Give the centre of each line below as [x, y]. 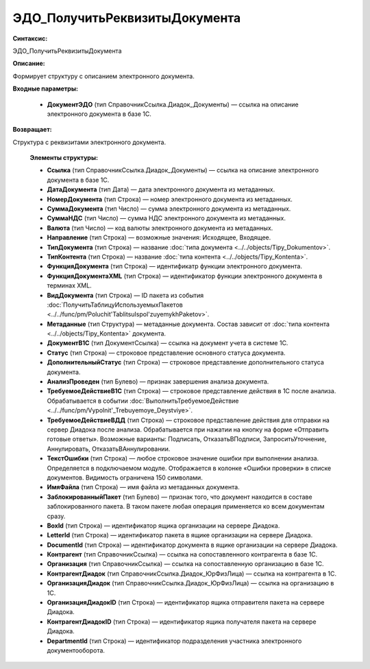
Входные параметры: [46, 89]
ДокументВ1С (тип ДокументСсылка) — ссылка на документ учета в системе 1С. [168, 343]
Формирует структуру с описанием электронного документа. [103, 76]
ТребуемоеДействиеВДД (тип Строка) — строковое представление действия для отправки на [188, 420]
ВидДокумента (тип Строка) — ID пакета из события [125, 295]
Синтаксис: [30, 38]
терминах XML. [69, 285]
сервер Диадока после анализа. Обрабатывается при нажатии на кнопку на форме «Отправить [188, 430]
